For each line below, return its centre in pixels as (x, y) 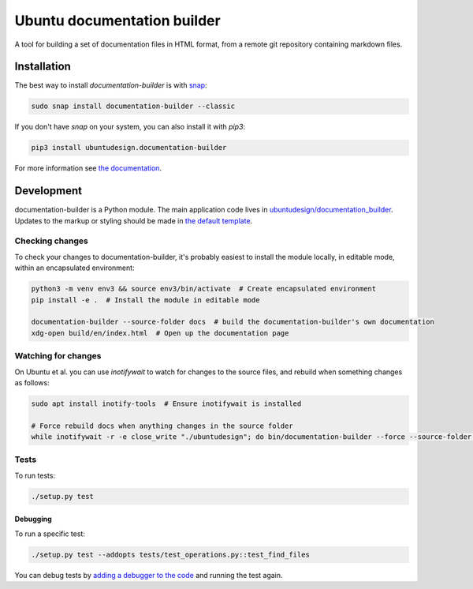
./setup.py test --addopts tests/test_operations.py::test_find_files (171, 554)
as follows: (32, 382)
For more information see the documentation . (88, 168)
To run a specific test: (50, 534)
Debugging (34, 519)
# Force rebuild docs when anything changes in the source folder (162, 426)
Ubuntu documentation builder (117, 21)
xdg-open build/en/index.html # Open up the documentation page (160, 333)
